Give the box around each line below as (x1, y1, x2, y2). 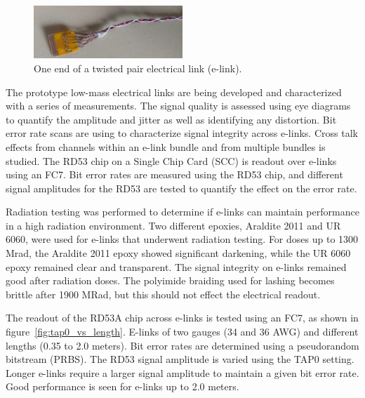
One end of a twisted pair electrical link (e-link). (34, 60, 242, 75)
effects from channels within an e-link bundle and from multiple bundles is (6, 139, 326, 154)
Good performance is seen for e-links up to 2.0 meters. (6, 379, 239, 394)
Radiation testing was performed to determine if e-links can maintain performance (6, 204, 359, 219)
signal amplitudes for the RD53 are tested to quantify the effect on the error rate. (6, 180, 357, 195)
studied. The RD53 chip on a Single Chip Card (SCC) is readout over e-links (6, 153, 337, 168)
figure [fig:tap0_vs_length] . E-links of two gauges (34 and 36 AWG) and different (6, 324, 359, 339)
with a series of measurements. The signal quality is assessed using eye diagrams (6, 98, 351, 113)
